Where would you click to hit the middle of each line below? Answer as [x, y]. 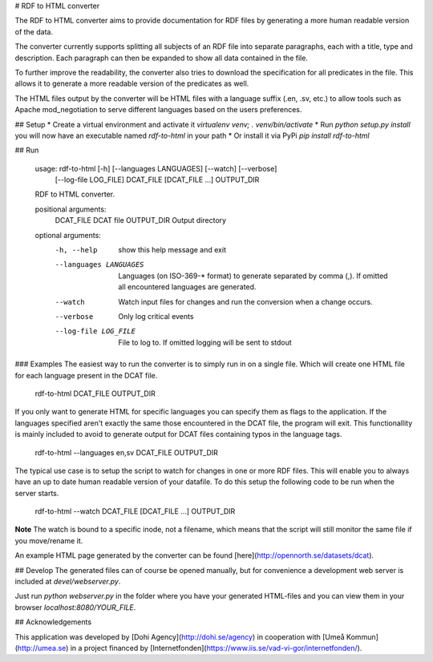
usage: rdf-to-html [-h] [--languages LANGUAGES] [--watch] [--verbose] [156, 168]
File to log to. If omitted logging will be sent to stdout [205, 342]
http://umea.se [42, 648]
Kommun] [362, 636]
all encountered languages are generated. [187, 287]
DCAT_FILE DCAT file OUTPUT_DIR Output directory [141, 220]
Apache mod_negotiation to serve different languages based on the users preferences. [158, 110]
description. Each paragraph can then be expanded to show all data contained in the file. [162, 58]
